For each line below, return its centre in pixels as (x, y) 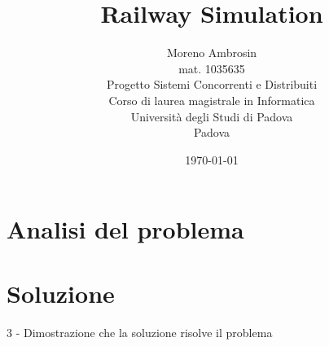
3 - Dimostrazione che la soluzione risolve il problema (140, 332)
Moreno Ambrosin (212, 53)
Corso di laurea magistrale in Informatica (212, 100)
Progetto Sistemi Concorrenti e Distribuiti (212, 84)
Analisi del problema (125, 229)
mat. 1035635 (212, 68)
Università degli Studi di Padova (212, 116)
